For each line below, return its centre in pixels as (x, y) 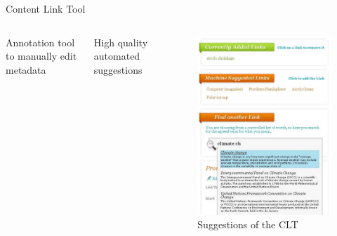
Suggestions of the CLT (248, 224)
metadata (26, 69)
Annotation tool (40, 42)
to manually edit (41, 56)
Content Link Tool (46, 8)
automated (117, 56)
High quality (121, 42)
